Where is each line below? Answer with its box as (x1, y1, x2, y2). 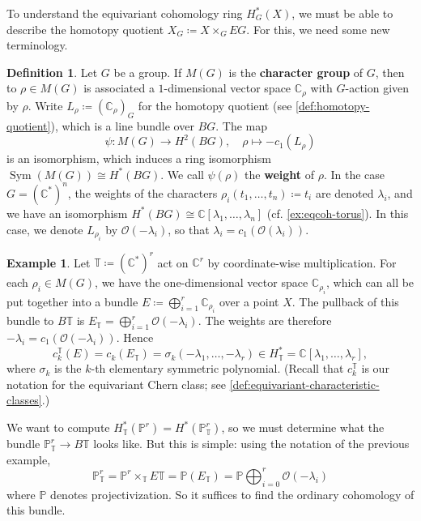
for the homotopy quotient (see (138, 96, 292, 113)
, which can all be (325, 274, 415, 291)
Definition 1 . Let (6, 63, 98, 80)
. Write (28, 96, 63, 113)
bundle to (6, 312, 54, 329)
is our (361, 360, 389, 377)
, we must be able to (291, 5, 393, 21)
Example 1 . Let (6, 254, 91, 271)
